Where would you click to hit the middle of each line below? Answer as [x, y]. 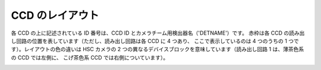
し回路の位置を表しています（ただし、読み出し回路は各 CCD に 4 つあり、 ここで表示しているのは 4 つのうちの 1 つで [155, 41]
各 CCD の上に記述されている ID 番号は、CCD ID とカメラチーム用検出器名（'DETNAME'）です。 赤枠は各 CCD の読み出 [158, 33]
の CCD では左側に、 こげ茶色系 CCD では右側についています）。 [90, 57]
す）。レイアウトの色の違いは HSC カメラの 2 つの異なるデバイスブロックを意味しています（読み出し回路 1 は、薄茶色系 [158, 49]
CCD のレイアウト [55, 15]
